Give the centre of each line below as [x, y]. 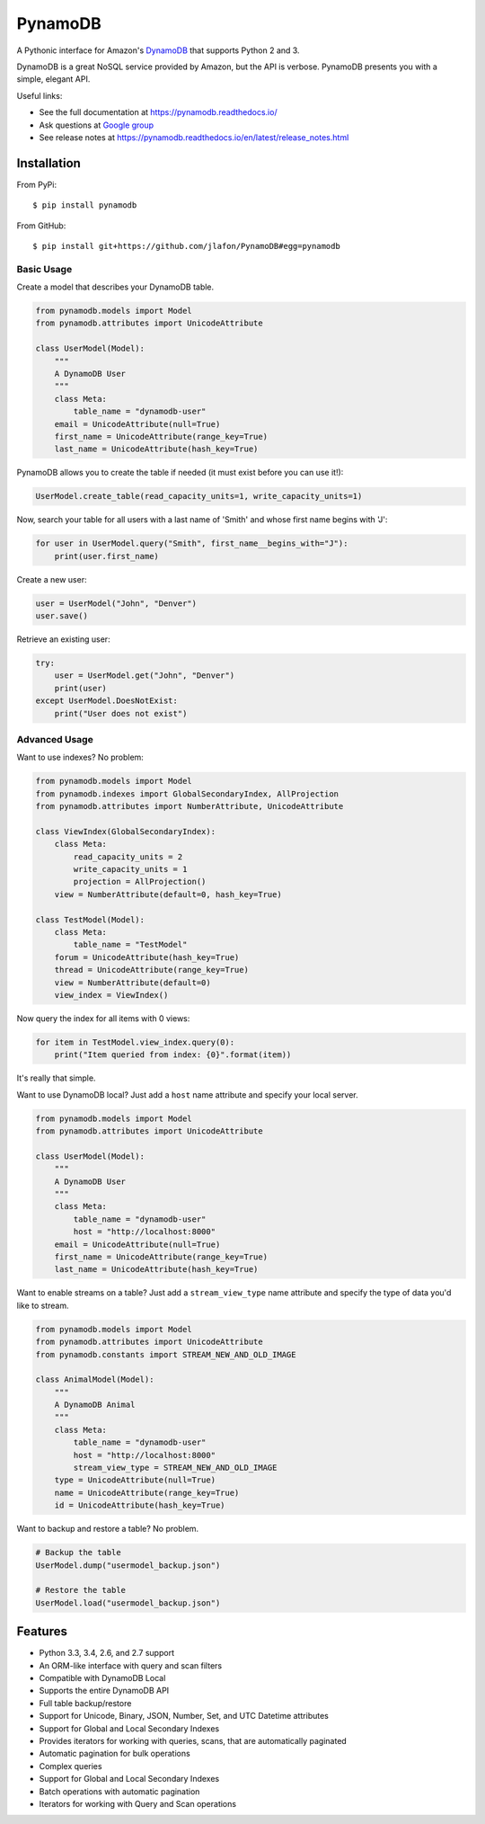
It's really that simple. [56, 1078]
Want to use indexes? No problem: [80, 757]
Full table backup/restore [85, 1703]
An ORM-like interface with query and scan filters [131, 1665]
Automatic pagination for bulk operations [115, 1754]
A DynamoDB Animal [95, 1405]
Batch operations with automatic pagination [119, 1791]
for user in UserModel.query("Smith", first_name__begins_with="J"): [192, 543]
